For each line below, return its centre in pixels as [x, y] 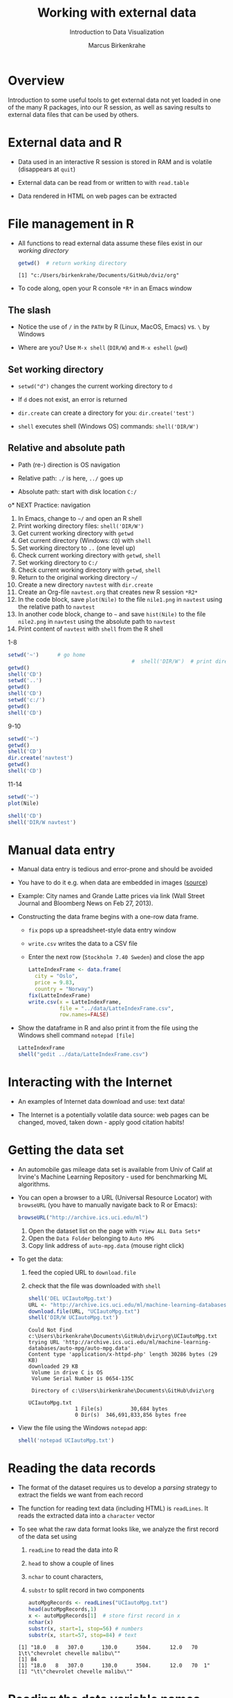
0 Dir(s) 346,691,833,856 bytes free [130, 1415]
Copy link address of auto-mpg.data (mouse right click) [106, 1245]
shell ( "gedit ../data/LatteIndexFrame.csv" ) [83, 1055]
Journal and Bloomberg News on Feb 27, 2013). [85, 903]
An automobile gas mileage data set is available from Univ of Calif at [115, 1169]
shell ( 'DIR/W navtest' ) [42, 822]
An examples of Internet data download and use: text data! [101, 1101]
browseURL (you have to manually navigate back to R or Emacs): [108, 1205]
